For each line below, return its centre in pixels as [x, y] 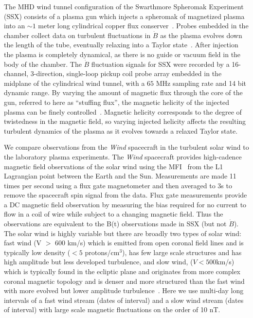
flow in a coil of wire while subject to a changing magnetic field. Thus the [114, 214]
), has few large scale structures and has [182, 252]
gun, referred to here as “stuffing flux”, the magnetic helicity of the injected [117, 102]
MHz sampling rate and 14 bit [201, 83]
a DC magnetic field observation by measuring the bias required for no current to [125, 204]
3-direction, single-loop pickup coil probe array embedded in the [126, 73]
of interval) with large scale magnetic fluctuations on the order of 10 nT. [112, 309]
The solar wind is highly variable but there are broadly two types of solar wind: [123, 233]
